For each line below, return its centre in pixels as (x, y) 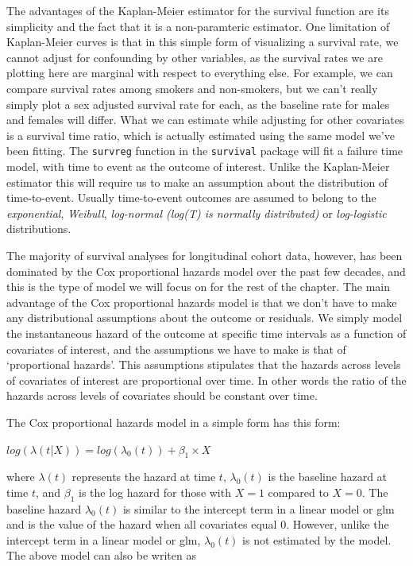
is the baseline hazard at (328, 477)
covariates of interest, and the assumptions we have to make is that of (176, 349)
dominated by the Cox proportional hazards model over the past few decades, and (206, 271)
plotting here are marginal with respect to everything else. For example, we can (200, 73)
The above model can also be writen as (101, 555)
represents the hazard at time (144, 477)
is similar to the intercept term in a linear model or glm (259, 508)
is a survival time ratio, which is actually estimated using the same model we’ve (201, 135)
